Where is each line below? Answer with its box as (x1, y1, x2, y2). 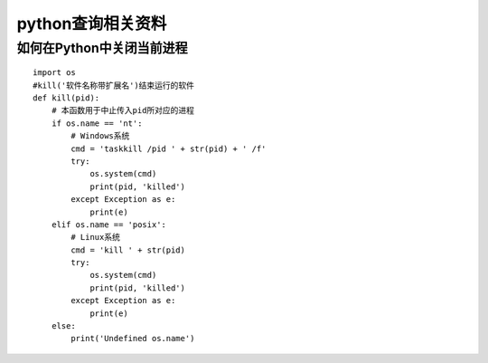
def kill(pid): (33, 92, 100, 103)
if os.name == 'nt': (51, 118, 143, 129)
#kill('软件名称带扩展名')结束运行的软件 (33, 80, 194, 91)
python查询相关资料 (16, 14, 167, 33)
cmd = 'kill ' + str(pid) (70, 244, 185, 255)
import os (33, 68, 76, 78)
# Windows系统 (70, 131, 130, 141)
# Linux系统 (70, 232, 121, 243)
